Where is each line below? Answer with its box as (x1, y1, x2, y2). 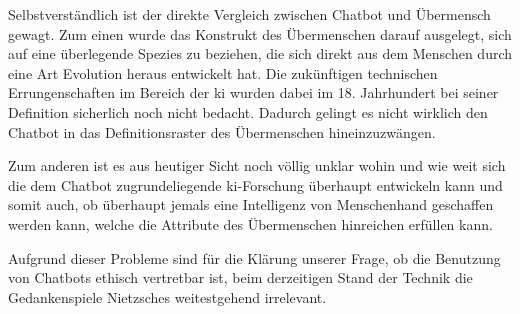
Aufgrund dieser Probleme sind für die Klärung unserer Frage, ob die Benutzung (8, 247, 501, 268)
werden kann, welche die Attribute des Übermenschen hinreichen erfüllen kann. (8, 213, 493, 234)
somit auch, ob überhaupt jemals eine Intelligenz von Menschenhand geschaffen (8, 194, 494, 215)
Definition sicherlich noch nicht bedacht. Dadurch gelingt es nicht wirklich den (8, 101, 488, 122)
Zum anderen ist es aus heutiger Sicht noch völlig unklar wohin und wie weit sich (8, 155, 506, 176)
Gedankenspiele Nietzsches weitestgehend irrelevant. (8, 286, 327, 307)
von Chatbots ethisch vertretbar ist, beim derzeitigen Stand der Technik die (8, 267, 473, 288)
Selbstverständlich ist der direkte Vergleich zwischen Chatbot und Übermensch (8, 4, 491, 24)
